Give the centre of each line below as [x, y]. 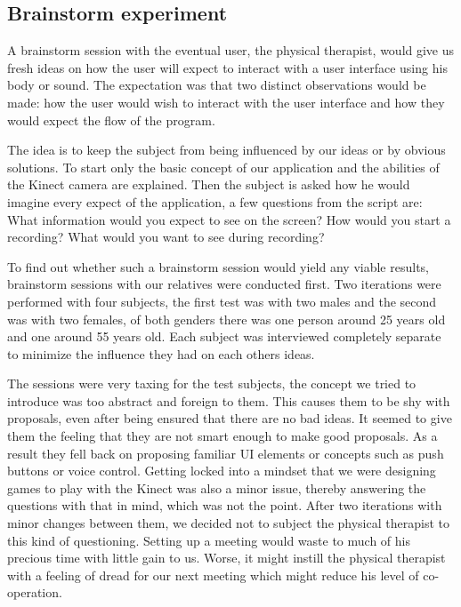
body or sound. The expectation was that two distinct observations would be [217, 85]
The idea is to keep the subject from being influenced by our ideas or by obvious [226, 150]
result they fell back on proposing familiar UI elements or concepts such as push [226, 453]
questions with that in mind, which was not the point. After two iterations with [225, 505]
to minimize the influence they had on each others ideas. [161, 353]
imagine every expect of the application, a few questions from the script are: [215, 201]
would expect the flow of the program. [111, 120]
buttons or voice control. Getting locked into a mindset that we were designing [222, 471]
